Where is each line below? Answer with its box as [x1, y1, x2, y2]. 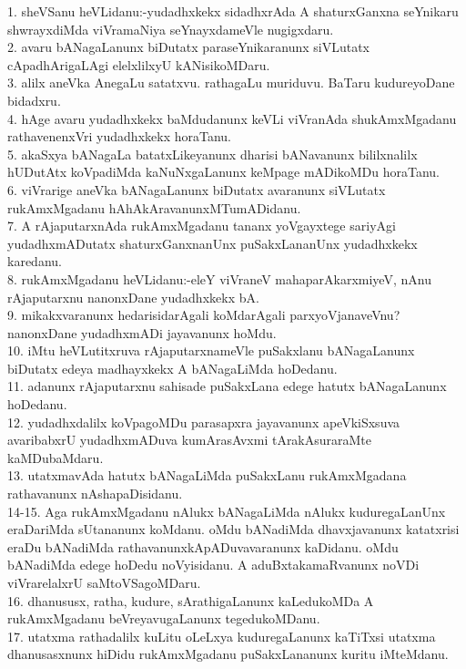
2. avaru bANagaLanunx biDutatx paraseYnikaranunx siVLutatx [7, 37, 370, 57]
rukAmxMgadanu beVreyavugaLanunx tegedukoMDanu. [7, 609, 320, 628]
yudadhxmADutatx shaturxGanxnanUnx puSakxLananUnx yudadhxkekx [7, 233, 418, 252]
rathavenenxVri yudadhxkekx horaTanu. [7, 127, 231, 146]
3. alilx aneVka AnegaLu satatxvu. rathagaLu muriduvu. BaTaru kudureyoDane [7, 73, 455, 92]
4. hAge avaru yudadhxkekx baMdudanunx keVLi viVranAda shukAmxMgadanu [7, 108, 457, 128]
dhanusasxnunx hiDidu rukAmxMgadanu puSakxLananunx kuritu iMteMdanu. [7, 644, 449, 664]
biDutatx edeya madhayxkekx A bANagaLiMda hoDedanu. [7, 358, 338, 377]
